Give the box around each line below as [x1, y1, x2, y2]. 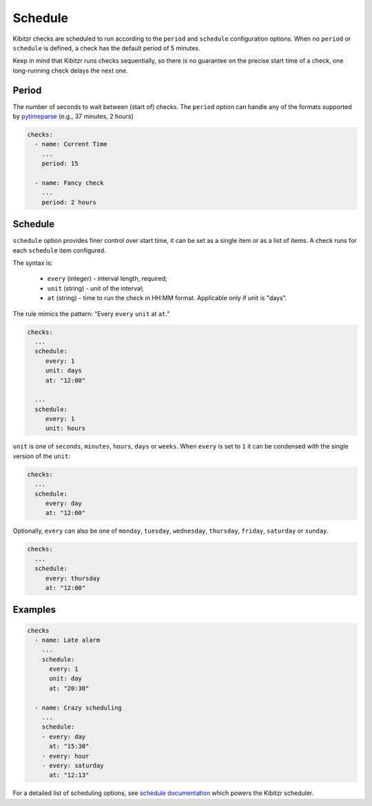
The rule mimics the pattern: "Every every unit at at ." [12, 309, 170, 317]
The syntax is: [12, 259, 53, 267]
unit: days [45, 366, 83, 375]
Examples [12, 604, 56, 616]
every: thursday [45, 574, 101, 582]
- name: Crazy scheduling [34, 704, 122, 711]
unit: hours [45, 424, 86, 433]
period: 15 [41, 159, 79, 168]
